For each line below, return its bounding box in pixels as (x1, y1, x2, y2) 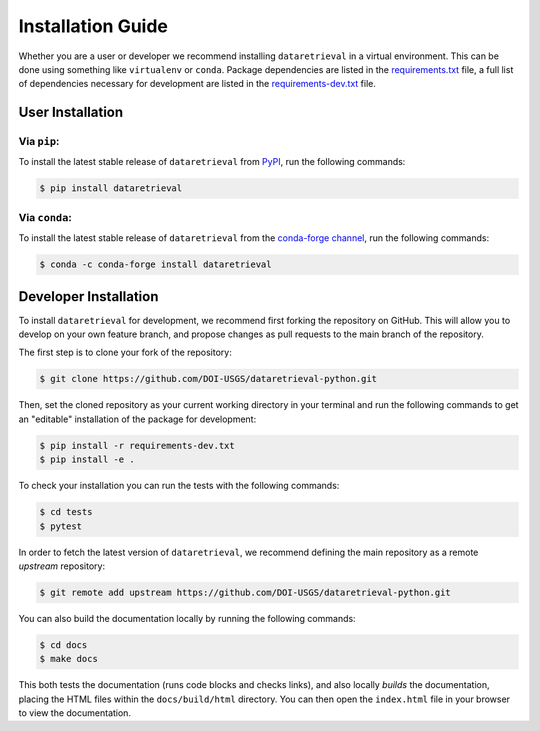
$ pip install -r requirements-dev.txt (39, 440, 235, 451)
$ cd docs (39, 639, 88, 650)
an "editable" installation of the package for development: (18, 413, 257, 425)
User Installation (18, 104, 124, 121)
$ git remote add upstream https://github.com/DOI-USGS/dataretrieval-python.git (39, 586, 452, 598)
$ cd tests (39, 506, 93, 518)
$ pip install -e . (39, 454, 135, 465)
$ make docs (39, 653, 99, 665)
